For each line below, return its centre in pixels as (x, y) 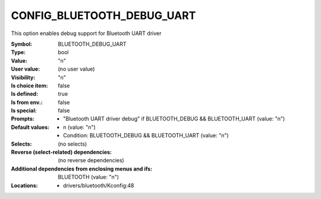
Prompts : (23, 119)
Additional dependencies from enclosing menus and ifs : (82, 169)
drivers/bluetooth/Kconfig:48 (99, 185)
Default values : (30, 127)
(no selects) (73, 144)
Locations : (24, 185)
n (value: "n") (80, 127)
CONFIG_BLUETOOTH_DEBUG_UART (103, 15)
